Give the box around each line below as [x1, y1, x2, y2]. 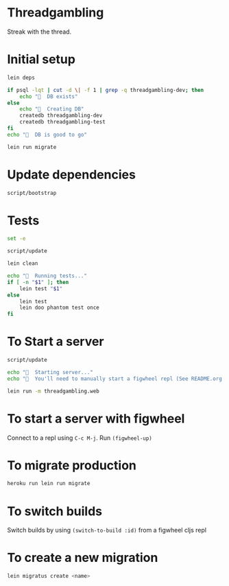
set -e [7, 235, 26, 242]
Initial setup [7, 51, 75, 67]
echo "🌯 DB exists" [19, 93, 78, 100]
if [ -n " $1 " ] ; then [7, 279, 69, 285]
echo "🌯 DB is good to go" [7, 131, 88, 138]
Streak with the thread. [7, 27, 72, 36]
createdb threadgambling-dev [19, 112, 103, 119]
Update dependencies [7, 167, 136, 183]
